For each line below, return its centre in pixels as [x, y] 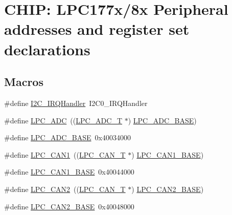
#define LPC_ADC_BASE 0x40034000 [67, 137]
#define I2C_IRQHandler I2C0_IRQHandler [76, 103]
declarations [47, 49]
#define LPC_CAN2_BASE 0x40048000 [69, 206]
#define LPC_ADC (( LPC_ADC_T [63, 120]
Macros [24, 82]
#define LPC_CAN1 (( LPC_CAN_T [65, 154]
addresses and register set [97, 29]
